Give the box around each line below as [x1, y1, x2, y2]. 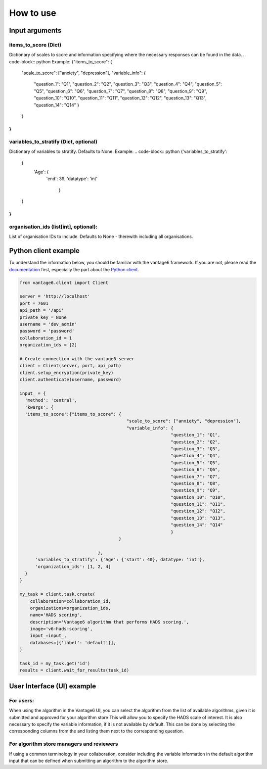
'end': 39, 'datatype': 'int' [46, 176, 98, 182]
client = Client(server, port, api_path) [19, 363, 122, 369]
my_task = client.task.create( [19, 591, 96, 597]
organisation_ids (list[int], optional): [9, 223, 97, 230]
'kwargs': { [25, 404, 54, 410]
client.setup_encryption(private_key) [19, 370, 114, 376]
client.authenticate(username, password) [19, 377, 122, 383]
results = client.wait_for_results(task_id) [19, 668, 130, 673]
